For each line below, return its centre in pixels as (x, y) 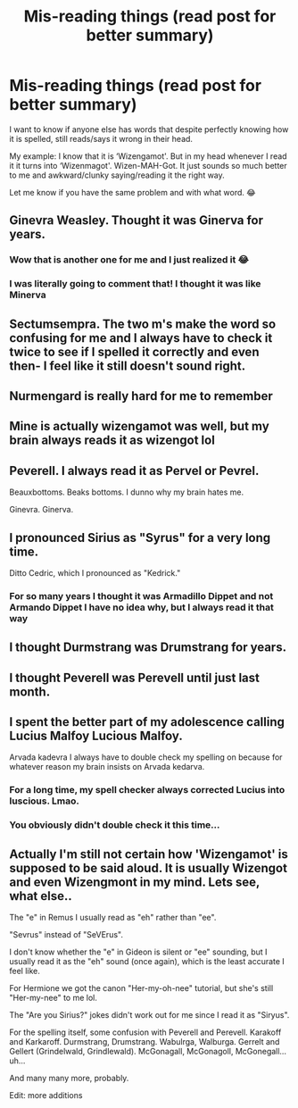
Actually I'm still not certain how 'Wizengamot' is (149, 854)
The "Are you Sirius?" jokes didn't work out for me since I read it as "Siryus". (149, 1015)
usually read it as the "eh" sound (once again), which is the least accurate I (147, 962)
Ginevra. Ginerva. (41, 510)
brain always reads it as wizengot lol (112, 441)
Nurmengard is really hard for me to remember (141, 396)
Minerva (28, 295)
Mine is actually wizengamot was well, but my (139, 426)
